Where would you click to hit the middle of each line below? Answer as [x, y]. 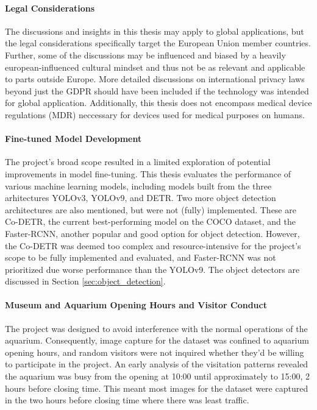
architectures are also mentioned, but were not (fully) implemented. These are [151, 209]
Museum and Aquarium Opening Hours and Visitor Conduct [136, 305]
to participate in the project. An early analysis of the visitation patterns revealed [157, 364]
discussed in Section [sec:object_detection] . [85, 281]
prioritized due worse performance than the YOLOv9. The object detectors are [152, 269]
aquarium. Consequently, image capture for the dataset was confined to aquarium [157, 340]
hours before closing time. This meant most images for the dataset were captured [157, 388]
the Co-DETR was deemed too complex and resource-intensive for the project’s [153, 245]
